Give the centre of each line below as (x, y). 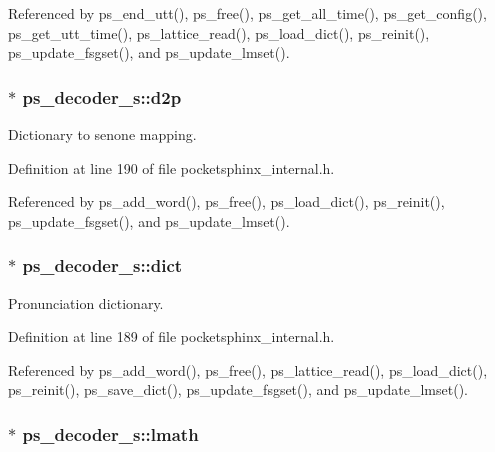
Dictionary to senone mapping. (102, 134)
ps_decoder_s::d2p (102, 96)
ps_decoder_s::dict (102, 265)
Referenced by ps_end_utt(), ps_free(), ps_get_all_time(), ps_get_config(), (247, 13)
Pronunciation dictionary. (86, 302)
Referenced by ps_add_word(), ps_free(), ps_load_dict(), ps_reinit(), (226, 201)
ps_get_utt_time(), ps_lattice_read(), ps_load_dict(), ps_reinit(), (219, 32)
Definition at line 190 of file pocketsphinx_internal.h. (171, 167)
